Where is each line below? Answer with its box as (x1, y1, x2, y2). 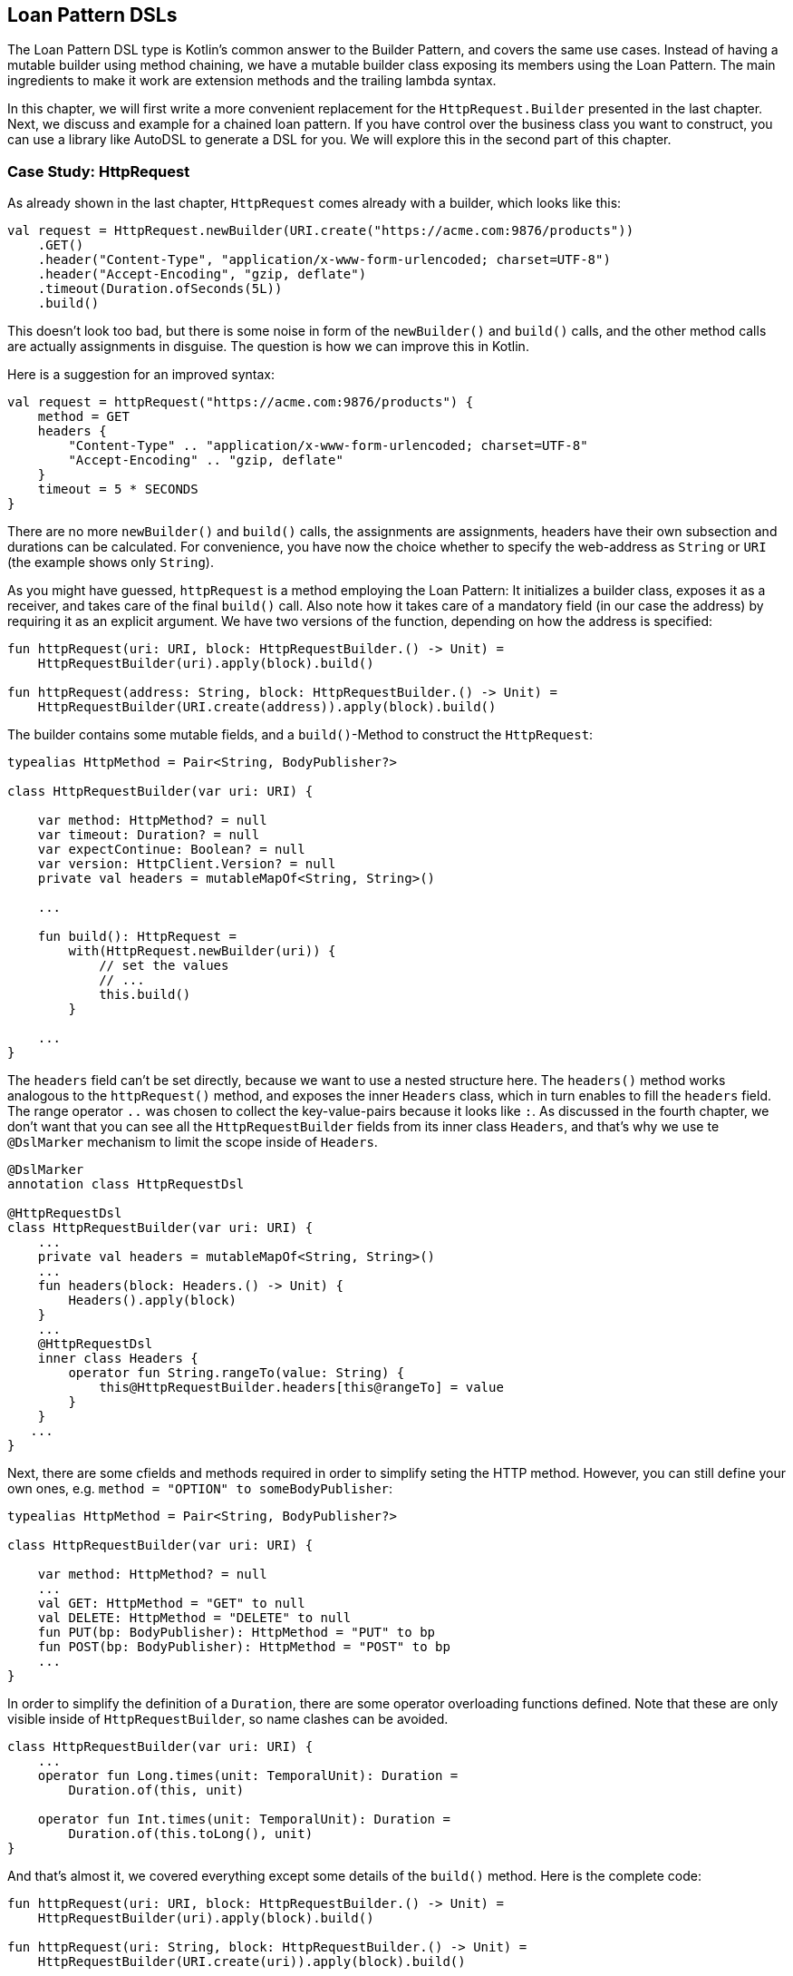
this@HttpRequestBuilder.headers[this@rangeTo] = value (99, 1380, 504, 1395)
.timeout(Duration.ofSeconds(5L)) (37, 281, 283, 297)
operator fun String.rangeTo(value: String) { (68, 1365, 405, 1381)
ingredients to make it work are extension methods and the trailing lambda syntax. (7, 73, 497, 89)
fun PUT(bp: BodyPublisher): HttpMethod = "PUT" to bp (37, 1625, 436, 1640)
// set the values (99, 958, 229, 973)
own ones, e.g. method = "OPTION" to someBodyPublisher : (7, 1481, 393, 1497)
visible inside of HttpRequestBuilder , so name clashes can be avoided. (7, 1711, 449, 1727)
